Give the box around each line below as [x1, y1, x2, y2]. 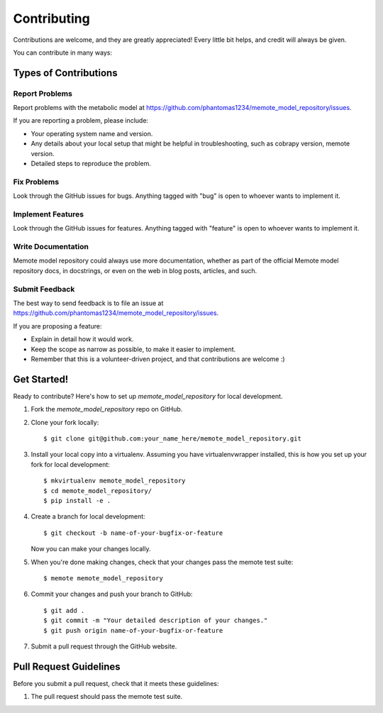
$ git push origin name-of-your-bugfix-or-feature [43, 626, 223, 634]
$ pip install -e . [43, 497, 111, 504]
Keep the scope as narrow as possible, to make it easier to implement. [30, 345, 236, 353]
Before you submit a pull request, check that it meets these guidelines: [13, 679, 219, 687]
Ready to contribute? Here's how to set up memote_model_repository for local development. [13, 392, 283, 400]
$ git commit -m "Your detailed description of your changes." [43, 617, 268, 624]
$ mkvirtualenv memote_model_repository [43, 477, 186, 485]
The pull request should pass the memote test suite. [30, 692, 183, 701]
